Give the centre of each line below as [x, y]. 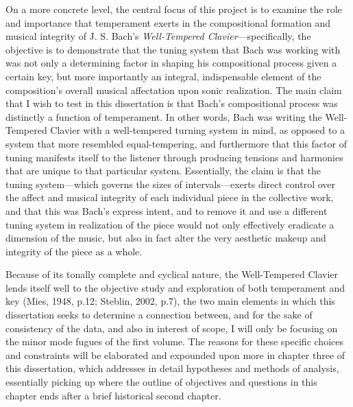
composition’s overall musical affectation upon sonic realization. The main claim [174, 90]
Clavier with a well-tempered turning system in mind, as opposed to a [198, 130]
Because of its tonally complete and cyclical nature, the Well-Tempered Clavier [172, 274]
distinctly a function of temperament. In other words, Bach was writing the [164, 116]
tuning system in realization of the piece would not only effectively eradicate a [170, 224]
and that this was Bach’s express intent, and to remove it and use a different [167, 210]
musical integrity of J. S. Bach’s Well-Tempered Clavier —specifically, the [158, 36]
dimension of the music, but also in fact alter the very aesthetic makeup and [166, 238]
